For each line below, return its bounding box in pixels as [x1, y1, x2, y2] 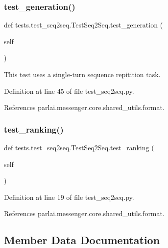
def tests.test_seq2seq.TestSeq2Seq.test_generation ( [4, 20, 163, 30]
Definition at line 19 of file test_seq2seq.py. [4, 192, 134, 202]
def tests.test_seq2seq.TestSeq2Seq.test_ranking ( [4, 142, 154, 152]
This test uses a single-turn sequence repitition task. [4, 69, 161, 79]
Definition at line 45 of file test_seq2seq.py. [4, 85, 134, 96]
